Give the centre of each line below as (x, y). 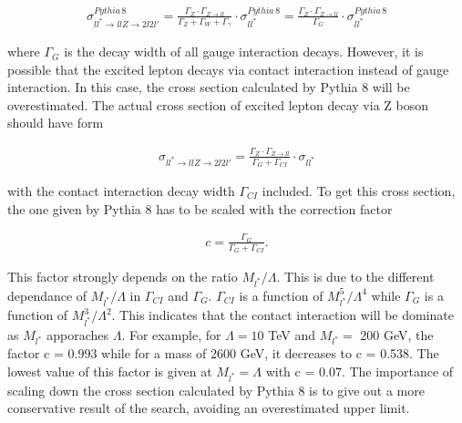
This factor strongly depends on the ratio (123, 277)
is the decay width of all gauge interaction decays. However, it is (244, 52)
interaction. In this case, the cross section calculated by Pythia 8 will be (209, 87)
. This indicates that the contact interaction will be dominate (283, 315)
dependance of (47, 295)
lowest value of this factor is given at (110, 371)
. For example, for (171, 334)
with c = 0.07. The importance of (359, 371)
